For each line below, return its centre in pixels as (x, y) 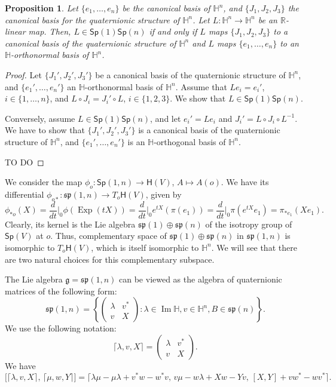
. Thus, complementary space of (109, 236)
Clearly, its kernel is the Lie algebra (70, 224)
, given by (164, 194)
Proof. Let (23, 74)
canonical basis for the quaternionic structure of (92, 19)
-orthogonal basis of (190, 141)
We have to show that (45, 130)
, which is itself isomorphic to (145, 247)
